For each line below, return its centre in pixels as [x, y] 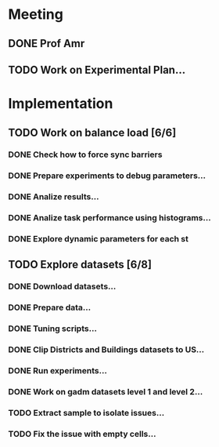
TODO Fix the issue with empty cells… [82, 434]
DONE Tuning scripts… [53, 329]
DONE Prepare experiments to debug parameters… [107, 176]
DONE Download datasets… [62, 286]
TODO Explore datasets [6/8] [80, 264]
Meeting [36, 15]
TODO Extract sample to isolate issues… [86, 413]
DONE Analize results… [54, 197]
